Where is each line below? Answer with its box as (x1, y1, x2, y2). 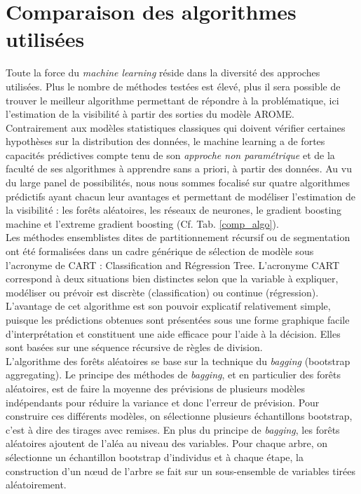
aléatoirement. (6, 477, 67, 492)
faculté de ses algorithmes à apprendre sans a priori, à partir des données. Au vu (6, 161, 352, 176)
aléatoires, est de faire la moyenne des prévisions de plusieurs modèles (6, 380, 305, 395)
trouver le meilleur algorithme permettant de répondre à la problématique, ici (6, 92, 339, 107)
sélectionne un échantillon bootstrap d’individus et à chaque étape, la (6, 449, 304, 464)
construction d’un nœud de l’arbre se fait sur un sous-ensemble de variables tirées (6, 463, 356, 478)
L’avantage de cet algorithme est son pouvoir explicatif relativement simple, (6, 299, 331, 313)
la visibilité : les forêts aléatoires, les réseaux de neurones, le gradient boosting (6, 203, 342, 217)
